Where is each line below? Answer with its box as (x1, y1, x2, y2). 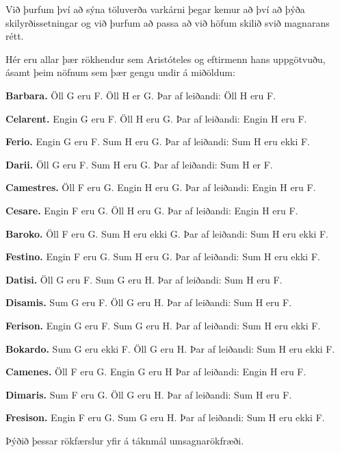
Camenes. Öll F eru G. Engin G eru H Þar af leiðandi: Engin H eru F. (5, 364, 306, 379)
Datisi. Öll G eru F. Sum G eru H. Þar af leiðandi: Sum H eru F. (5, 272, 283, 286)
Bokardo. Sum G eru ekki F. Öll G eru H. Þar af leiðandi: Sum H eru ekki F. (5, 341, 335, 355)
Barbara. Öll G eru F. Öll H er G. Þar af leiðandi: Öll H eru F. (5, 88, 276, 102)
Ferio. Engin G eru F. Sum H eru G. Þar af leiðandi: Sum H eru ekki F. (5, 134, 311, 149)
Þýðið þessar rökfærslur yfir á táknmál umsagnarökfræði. (5, 433, 244, 447)
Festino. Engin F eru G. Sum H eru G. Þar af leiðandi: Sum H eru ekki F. (5, 249, 320, 264)
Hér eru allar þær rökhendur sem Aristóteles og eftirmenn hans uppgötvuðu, (5, 51, 326, 66)
